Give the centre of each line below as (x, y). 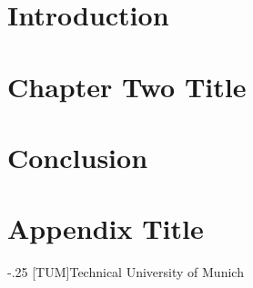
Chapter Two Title (127, 86)
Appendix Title (106, 228)
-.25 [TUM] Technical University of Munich (126, 272)
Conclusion (78, 157)
